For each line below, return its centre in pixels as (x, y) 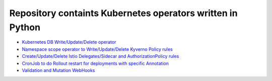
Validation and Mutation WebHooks (58, 70)
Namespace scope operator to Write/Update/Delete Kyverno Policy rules (97, 49)
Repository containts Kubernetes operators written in (123, 13)
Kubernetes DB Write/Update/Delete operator (69, 42)
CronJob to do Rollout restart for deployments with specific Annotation (95, 63)
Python (25, 27)
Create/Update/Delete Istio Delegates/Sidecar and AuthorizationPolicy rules (100, 56)
